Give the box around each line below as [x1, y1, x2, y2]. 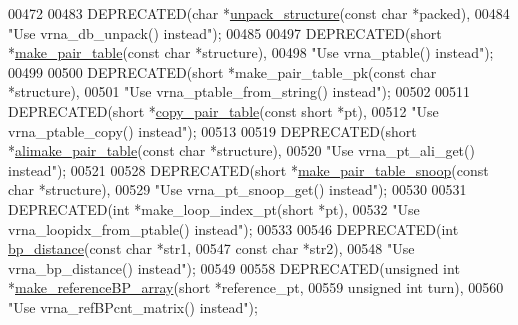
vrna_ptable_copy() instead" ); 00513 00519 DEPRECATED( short [8, 120, 417, 141]
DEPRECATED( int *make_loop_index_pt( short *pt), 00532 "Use [8, 198, 420, 219]
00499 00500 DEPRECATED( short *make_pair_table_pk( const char [8, 61, 437, 82]
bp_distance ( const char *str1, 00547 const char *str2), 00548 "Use [8, 238, 415, 259]
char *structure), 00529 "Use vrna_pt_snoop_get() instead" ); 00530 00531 [8, 179, 467, 200]
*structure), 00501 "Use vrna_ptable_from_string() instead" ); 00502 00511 [8, 81, 471, 102]
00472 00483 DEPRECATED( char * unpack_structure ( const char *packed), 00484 [8, 3, 510, 23]
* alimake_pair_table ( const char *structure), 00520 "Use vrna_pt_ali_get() [8, 140, 475, 161]
